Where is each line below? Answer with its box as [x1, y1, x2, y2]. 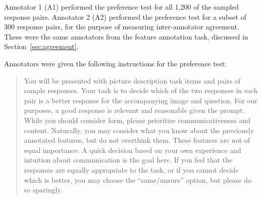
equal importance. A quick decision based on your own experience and [24, 144, 241, 155]
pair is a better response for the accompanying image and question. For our [24, 95, 257, 105]
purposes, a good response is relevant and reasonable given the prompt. [24, 105, 245, 115]
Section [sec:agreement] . [4, 41, 79, 52]
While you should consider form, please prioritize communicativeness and [24, 114, 250, 125]
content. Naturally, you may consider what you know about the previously [24, 125, 254, 135]
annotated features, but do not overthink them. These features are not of [24, 135, 250, 145]
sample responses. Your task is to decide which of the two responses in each [24, 85, 258, 96]
